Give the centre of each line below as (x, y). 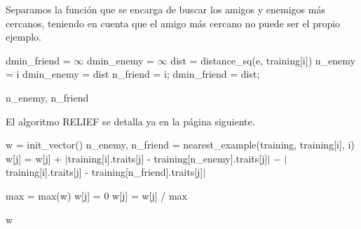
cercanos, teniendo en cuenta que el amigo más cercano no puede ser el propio (173, 23)
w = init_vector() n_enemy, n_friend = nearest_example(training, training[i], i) (180, 145)
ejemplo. (23, 37)
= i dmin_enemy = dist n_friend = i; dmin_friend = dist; (133, 74)
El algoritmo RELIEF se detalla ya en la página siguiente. (130, 121)
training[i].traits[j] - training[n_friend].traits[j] (104, 172)
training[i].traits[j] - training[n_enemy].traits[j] (168, 158)
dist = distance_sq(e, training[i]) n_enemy (263, 60)
